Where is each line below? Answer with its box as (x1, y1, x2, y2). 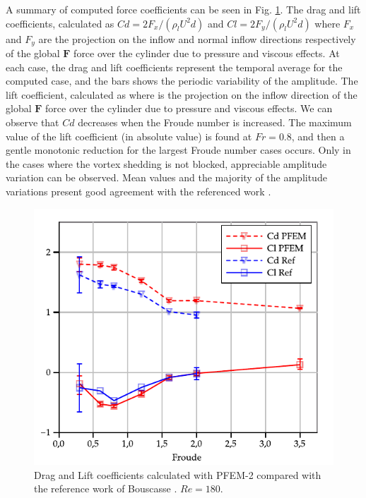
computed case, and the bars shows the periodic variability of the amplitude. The (6, 73, 358, 88)
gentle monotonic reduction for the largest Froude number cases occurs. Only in (6, 142, 351, 157)
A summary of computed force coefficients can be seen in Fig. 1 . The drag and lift (6, 2, 361, 16)
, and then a (291, 128, 345, 143)
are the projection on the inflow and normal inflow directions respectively (38, 31, 356, 46)
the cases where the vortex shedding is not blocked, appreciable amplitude (6, 156, 327, 171)
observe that (6, 115, 59, 130)
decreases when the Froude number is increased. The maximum (78, 115, 352, 130)
